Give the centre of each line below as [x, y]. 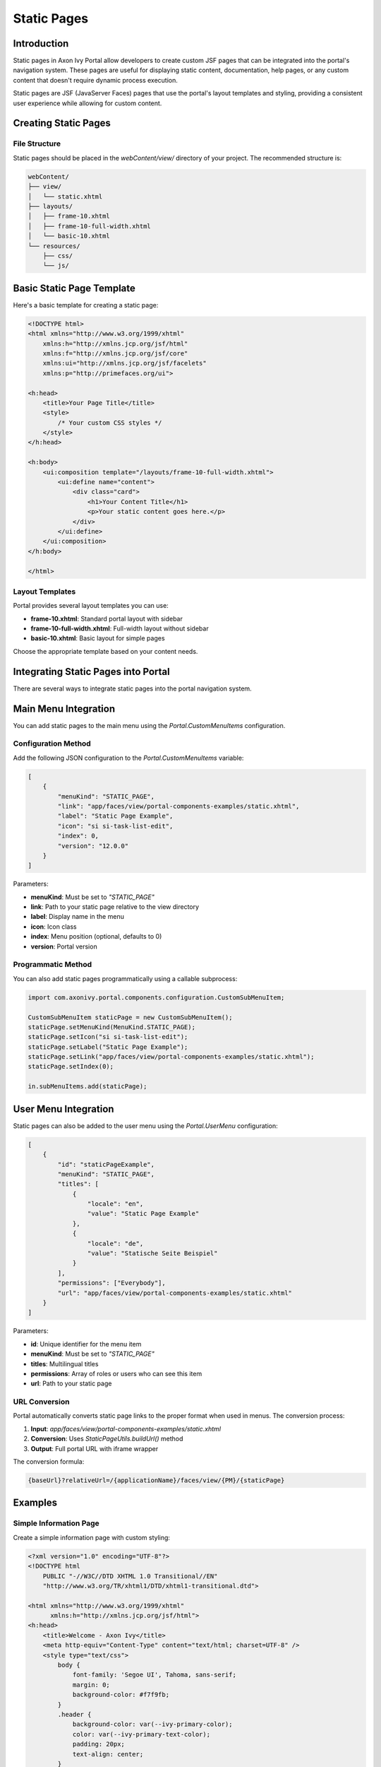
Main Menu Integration [64, 709]
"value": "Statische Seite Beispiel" [152, 1254]
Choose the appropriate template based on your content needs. [105, 651]
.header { [74, 1714]
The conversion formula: [49, 1462]
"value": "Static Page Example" [143, 1214]
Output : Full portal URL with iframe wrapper [95, 1448]
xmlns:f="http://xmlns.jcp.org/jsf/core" [115, 353]
